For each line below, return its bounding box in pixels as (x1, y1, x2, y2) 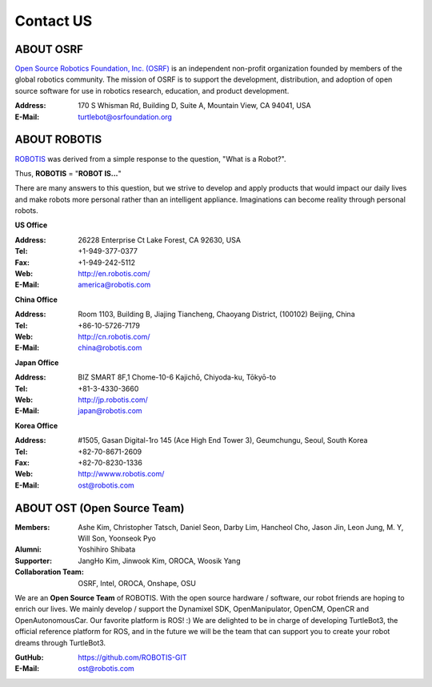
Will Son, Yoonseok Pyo (78, 533, 156, 543)
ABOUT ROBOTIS (14, 133, 102, 147)
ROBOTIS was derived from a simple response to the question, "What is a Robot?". (14, 154, 286, 163)
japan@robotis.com (78, 406, 143, 416)
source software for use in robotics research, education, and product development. (14, 86, 290, 95)
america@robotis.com (78, 280, 151, 290)
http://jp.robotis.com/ (78, 395, 148, 404)
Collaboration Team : (14, 567, 84, 577)
